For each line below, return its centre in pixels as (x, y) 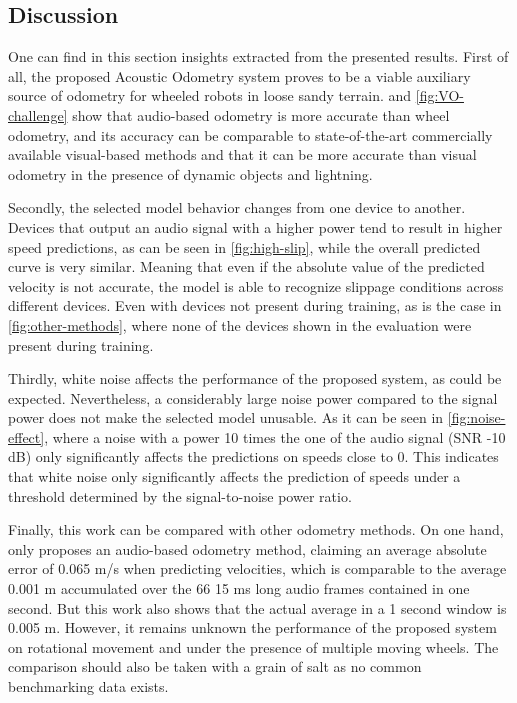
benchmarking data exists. (88, 686)
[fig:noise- (476, 417)
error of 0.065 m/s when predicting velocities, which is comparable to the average (257, 568)
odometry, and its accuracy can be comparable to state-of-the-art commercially (250, 134)
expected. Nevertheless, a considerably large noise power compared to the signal (253, 397)
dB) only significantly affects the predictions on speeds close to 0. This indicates (253, 456)
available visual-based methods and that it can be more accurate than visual (242, 154)
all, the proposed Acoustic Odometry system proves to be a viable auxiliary (239, 75)
